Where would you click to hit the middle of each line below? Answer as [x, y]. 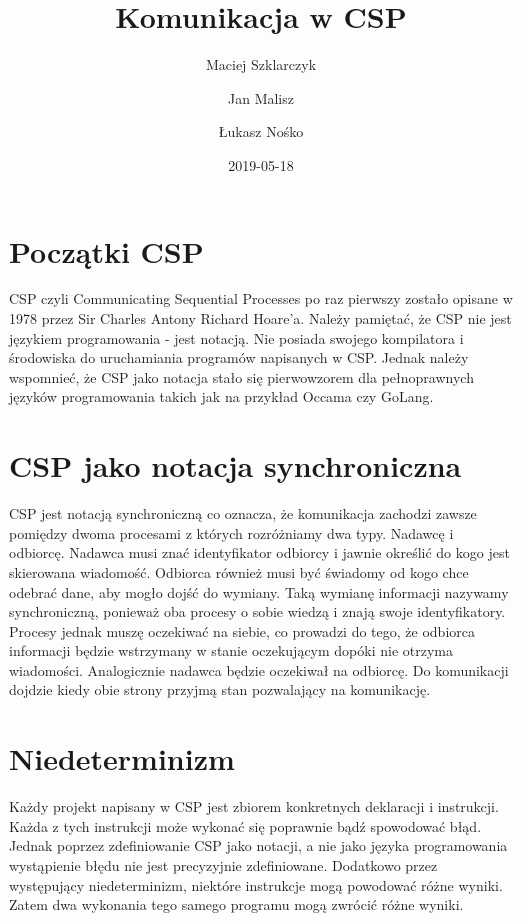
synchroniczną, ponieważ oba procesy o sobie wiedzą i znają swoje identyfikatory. [257, 611]
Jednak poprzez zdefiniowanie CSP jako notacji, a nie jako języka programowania [258, 845]
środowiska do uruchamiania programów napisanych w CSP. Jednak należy [239, 357]
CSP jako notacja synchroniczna [235, 465]
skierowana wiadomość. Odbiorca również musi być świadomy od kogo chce [239, 571]
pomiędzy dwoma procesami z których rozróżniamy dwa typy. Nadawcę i [231, 532]
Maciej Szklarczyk [261, 64]
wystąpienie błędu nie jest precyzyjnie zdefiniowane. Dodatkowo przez [223, 864]
